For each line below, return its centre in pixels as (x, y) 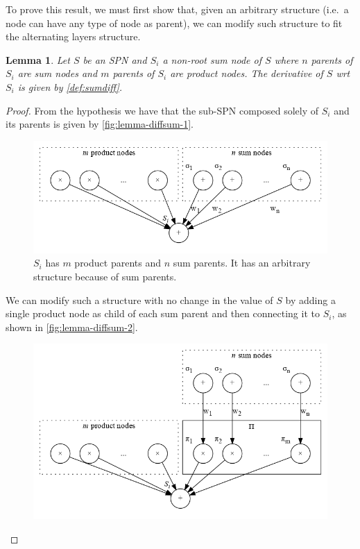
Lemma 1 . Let (38, 59)
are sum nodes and (58, 73)
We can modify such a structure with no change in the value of (139, 299)
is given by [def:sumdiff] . (70, 86)
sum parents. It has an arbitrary (242, 263)
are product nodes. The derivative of (247, 73)
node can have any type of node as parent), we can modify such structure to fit (174, 23)
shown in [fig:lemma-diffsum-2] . (72, 327)
